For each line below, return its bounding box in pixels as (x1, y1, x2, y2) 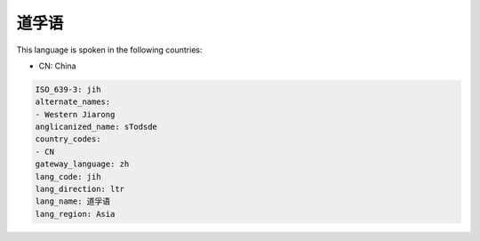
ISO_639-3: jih (35, 84, 101, 94)
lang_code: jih (35, 172, 101, 181)
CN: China (38, 60, 76, 71)
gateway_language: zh (35, 159, 130, 169)
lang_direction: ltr (35, 184, 124, 195)
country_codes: (35, 134, 101, 144)
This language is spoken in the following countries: (16, 44, 203, 55)
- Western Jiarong (35, 109, 116, 119)
